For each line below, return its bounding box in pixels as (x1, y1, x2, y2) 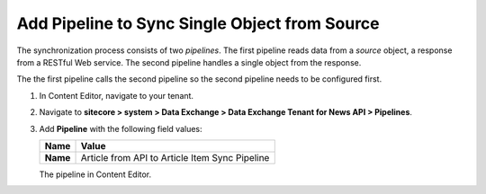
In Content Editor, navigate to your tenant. (39, 90, 193, 101)
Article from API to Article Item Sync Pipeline (80, 151, 270, 163)
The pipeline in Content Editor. (39, 169, 152, 180)
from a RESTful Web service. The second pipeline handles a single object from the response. (16, 57, 362, 67)
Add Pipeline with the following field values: (39, 123, 202, 134)
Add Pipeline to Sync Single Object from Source (16, 13, 380, 33)
